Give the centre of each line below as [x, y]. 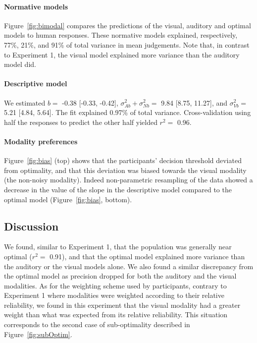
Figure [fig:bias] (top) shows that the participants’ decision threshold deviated [123, 160]
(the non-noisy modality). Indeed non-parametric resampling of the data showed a [128, 180]
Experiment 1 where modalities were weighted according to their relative [114, 295]
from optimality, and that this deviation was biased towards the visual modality [125, 170]
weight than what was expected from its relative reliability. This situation [116, 314]
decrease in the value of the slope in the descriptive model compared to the [118, 189]
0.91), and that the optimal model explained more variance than [147, 256]
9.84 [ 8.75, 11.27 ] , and [194, 102]
